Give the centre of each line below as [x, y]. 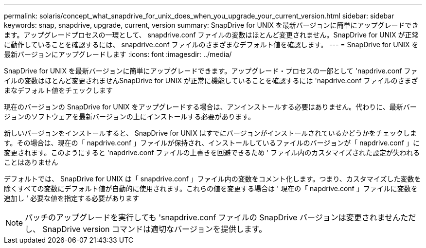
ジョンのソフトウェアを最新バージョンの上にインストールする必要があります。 [130, 116]
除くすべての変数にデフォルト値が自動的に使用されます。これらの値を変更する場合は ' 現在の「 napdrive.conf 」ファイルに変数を [211, 188]
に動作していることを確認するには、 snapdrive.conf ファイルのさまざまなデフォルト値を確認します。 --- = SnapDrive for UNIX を [211, 44]
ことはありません [31, 162]
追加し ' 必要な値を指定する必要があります [72, 198]
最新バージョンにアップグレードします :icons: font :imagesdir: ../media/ [118, 54]
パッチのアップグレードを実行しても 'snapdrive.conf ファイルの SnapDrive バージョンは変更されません [213, 217]
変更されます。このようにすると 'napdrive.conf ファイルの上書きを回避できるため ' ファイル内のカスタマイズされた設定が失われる [212, 152]
